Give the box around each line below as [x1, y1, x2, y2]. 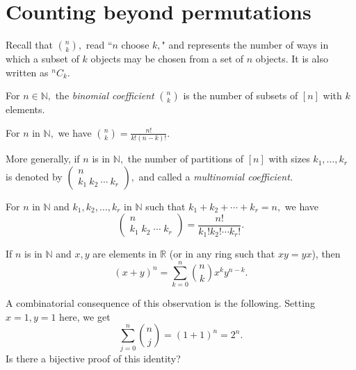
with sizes [268, 151, 310, 166]
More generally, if [6, 151, 80, 166]
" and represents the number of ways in [161, 37, 329, 52]
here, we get [59, 309, 111, 323]
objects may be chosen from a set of [90, 51, 244, 66]
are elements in [92, 246, 157, 261]
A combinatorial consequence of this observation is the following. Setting [6, 296, 315, 310]
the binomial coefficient [55, 88, 154, 103]
